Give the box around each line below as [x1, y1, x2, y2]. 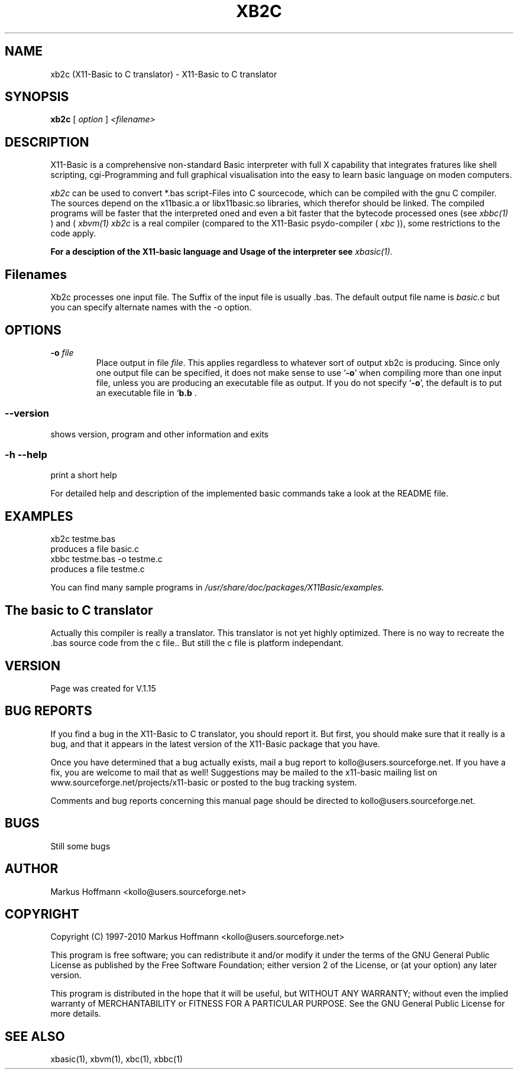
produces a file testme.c [50, 564, 145, 575]
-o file [50, 347, 74, 358]
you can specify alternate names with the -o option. [50, 302, 252, 313]
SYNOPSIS [5, 89, 69, 105]
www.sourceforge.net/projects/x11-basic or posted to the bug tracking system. [50, 777, 357, 787]
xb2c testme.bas [50, 534, 116, 544]
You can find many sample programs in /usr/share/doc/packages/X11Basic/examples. [50, 582, 384, 593]
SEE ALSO [5, 1028, 65, 1044]
